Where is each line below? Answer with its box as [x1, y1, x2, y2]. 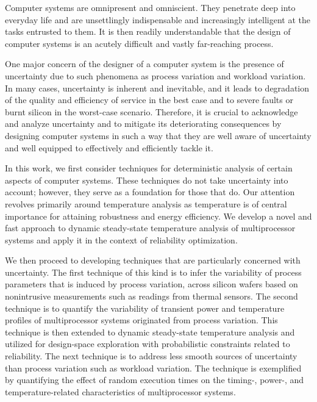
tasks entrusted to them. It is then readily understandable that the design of [5, 25, 291, 38]
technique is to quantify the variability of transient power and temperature [5, 301, 285, 314]
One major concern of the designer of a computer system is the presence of [5, 57, 284, 70]
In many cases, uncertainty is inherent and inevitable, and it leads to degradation [5, 81, 309, 94]
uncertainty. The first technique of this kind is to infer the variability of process [5, 265, 302, 278]
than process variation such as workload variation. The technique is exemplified [5, 361, 302, 374]
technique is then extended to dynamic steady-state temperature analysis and [5, 325, 295, 338]
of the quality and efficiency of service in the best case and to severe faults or [5, 93, 293, 106]
